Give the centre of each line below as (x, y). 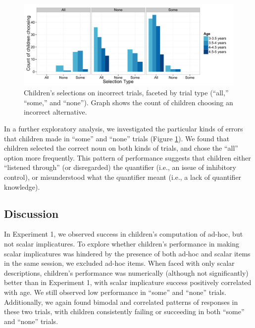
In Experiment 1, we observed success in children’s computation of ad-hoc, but (124, 234)
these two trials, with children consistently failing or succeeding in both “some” (124, 311)
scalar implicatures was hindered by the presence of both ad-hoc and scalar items (127, 253)
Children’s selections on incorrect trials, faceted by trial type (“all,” (126, 93)
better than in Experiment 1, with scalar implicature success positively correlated (128, 282)
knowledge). (22, 186)
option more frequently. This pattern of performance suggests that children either (127, 157)
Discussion (31, 213)
